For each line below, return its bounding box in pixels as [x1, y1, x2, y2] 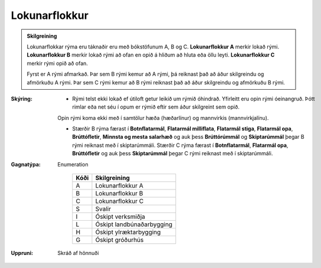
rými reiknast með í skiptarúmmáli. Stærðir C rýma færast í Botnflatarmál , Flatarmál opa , [72, 142, 289, 149]
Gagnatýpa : [11, 161, 41, 168]
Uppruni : [11, 250, 34, 257]
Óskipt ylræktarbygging [95, 228, 161, 236]
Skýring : [11, 95, 32, 102]
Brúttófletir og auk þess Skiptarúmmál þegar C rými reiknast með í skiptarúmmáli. [72, 150, 273, 157]
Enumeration [57, 161, 89, 168]
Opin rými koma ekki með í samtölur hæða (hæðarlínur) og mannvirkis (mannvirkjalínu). [57, 114, 269, 121]
